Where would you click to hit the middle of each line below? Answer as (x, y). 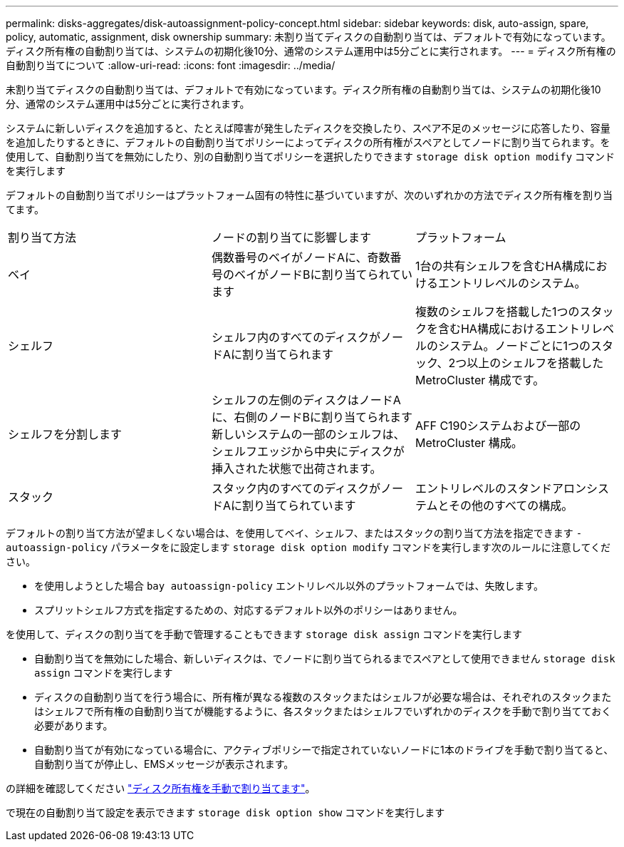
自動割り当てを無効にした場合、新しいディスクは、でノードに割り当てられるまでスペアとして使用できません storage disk (325, 658)
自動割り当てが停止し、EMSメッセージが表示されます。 (164, 764)
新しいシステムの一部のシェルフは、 (308, 434)
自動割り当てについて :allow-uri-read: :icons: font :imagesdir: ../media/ (171, 65)
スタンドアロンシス (557, 488)
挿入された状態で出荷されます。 (296, 468)
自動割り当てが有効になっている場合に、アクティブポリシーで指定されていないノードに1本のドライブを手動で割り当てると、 (324, 750)
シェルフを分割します (65, 434)
